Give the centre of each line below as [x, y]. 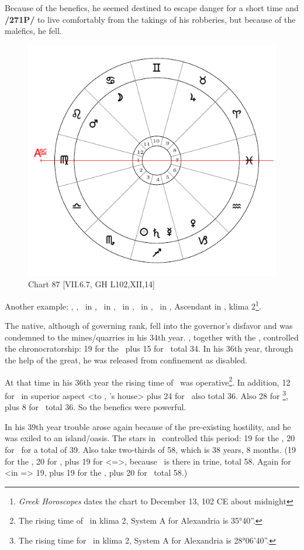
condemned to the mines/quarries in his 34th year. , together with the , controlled [152, 337]
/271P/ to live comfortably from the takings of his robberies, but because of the [150, 19]
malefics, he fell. [33, 31]
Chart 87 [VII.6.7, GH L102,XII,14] [91, 284]
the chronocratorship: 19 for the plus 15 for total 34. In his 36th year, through [149, 348]
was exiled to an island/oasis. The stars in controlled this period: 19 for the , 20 [150, 438]
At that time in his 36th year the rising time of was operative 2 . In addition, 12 [148, 381]
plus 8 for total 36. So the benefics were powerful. [96, 407]
